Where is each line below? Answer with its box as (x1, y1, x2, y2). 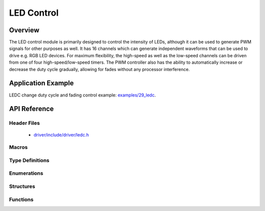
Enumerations (9, 170, 44, 177)
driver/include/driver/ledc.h (33, 132, 89, 138)
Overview (9, 26, 40, 34)
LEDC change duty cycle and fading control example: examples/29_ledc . (9, 92, 156, 98)
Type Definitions (9, 157, 50, 164)
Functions (9, 196, 34, 203)
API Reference (9, 105, 54, 113)
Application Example (9, 79, 74, 88)
